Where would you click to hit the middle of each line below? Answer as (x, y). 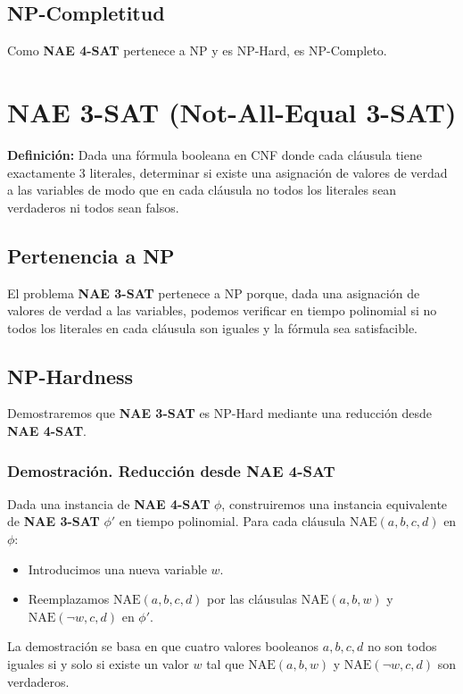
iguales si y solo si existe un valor (98, 664)
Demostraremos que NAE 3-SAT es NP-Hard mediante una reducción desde (219, 413)
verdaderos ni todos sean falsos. (93, 207)
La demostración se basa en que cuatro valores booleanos (163, 646)
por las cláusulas (252, 599)
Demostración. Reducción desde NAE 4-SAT (171, 470)
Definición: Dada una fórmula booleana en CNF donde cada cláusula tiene (215, 154)
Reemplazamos (69, 599)
